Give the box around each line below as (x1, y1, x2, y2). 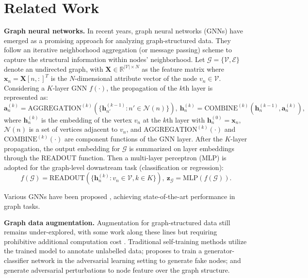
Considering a (4, 82, 45, 93)
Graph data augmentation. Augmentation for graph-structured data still (4, 217, 230, 227)
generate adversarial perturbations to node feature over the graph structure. (4, 264, 230, 275)
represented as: (4, 92, 48, 102)
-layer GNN (52, 82, 87, 93)
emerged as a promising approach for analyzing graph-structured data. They (4, 35, 231, 45)
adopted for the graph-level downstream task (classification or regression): (4, 162, 224, 172)
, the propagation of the (106, 82, 178, 93)
